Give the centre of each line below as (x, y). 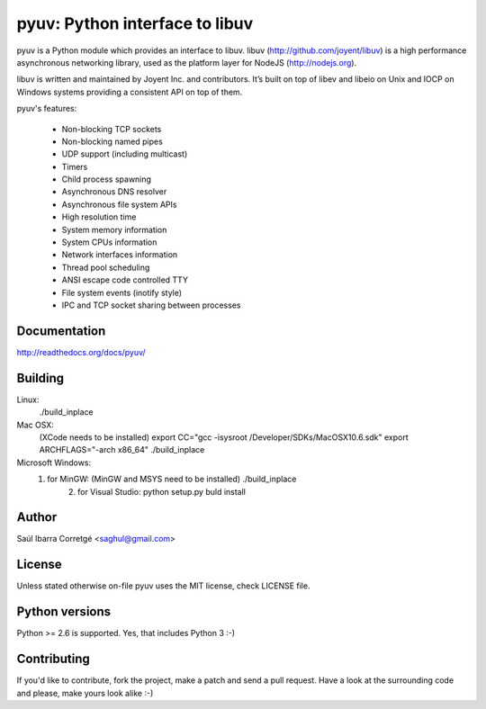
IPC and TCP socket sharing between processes (151, 305)
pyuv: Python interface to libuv (135, 23)
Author (37, 517)
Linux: (28, 399)
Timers (75, 166)
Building (40, 378)
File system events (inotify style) (122, 292)
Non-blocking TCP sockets (112, 129)
